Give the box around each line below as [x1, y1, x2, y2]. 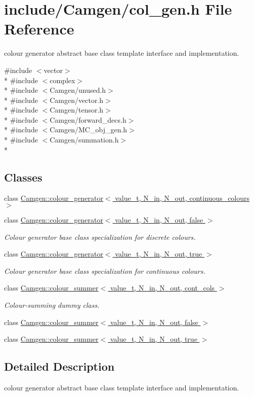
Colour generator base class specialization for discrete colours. [4, 231, 196, 242]
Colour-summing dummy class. [4, 300, 100, 310]
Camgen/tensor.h [50, 104, 104, 115]
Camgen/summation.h [50, 134, 119, 145]
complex [50, 75, 75, 85]
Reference [4, 18, 74, 39]
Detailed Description [4, 358, 115, 374]
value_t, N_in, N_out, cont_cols [110, 282, 215, 293]
